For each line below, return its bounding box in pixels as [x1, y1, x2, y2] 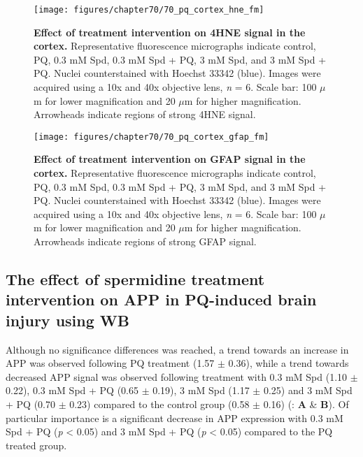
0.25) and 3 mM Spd [263, 383, 353, 398]
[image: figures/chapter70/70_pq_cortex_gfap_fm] [34, 131, 269, 142]
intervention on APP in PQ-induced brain [6, 289, 317, 310]
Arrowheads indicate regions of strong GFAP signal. [34, 234, 257, 249]
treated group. [6, 437, 67, 452]
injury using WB [6, 309, 129, 331]
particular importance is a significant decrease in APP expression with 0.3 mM [6, 410, 343, 425]
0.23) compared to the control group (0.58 [69, 396, 250, 411]
